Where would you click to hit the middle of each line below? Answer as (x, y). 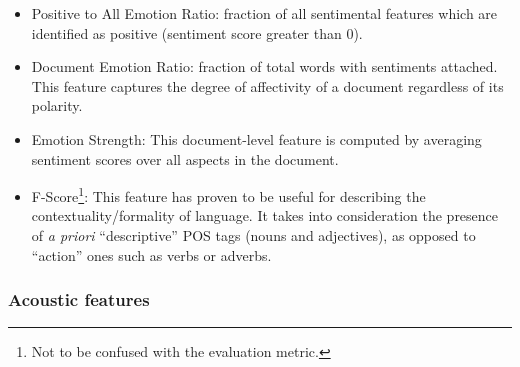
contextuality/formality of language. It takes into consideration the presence (265, 215)
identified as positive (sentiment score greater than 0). (197, 32)
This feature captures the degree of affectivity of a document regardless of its (267, 85)
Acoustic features (79, 299)
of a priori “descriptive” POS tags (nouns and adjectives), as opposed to (253, 235)
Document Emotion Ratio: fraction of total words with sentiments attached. (264, 66)
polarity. (57, 105)
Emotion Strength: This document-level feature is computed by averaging (256, 138)
